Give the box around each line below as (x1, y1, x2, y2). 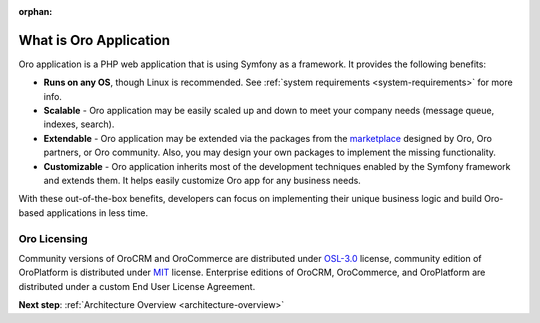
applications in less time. (46, 206, 149, 219)
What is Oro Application (18, 31, 170, 49)
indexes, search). (43, 118, 115, 130)
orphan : (18, 6, 53, 17)
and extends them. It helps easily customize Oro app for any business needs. (43, 175, 362, 187)
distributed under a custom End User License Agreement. (18, 280, 256, 292)
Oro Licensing (18, 231, 89, 245)
